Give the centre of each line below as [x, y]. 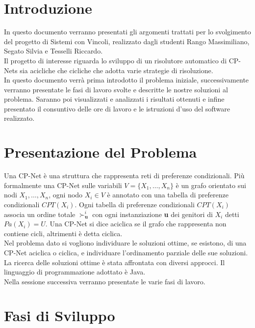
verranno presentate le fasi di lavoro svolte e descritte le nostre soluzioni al [116, 89]
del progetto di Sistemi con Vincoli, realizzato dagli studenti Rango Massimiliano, [127, 41]
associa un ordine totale [40, 214]
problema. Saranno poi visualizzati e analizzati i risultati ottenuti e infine [114, 99]
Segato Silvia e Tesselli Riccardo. [53, 51]
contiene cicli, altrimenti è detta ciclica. [63, 233]
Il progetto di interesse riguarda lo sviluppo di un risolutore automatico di [115, 60]
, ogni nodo [66, 195]
